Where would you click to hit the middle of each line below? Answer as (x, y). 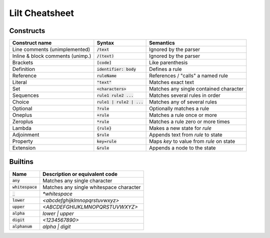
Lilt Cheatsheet (42, 13)
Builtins (21, 162)
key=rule (107, 141)
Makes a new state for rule (180, 128)
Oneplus (22, 115)
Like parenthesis (168, 62)
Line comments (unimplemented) (51, 49)
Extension (24, 148)
